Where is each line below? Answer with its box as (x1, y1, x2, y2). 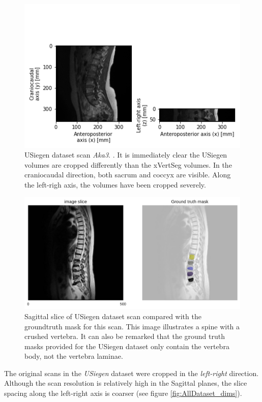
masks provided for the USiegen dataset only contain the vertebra (24, 341, 229, 351)
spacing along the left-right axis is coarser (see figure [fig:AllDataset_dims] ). (4, 388, 242, 398)
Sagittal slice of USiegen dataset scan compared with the (24, 311, 201, 321)
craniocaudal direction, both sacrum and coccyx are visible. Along (24, 169, 231, 180)
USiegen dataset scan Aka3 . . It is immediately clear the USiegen (24, 149, 227, 160)
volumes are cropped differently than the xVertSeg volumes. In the (24, 159, 232, 170)
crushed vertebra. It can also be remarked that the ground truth (24, 331, 225, 342)
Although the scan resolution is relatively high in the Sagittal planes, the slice (4, 378, 247, 388)
